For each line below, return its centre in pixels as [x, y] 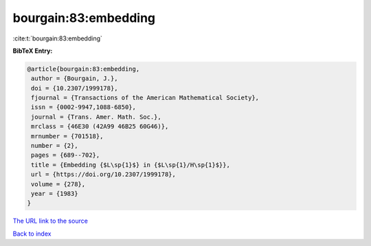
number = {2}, [55, 146]
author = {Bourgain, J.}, [75, 78]
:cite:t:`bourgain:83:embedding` [58, 38]
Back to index [32, 234]
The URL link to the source [50, 221]
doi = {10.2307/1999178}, [75, 88]
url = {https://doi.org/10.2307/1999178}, [104, 174]
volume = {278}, [58, 184]
